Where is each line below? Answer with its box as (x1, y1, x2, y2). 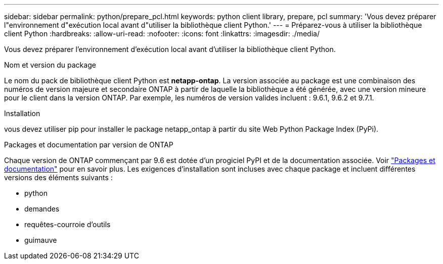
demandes (24, 204, 60, 213)
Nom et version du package (4, 61, 96, 69)
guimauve (24, 236, 57, 244)
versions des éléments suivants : (4, 173, 113, 182)
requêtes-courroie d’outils (24, 220, 111, 229)
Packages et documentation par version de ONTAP (4, 140, 173, 149)
